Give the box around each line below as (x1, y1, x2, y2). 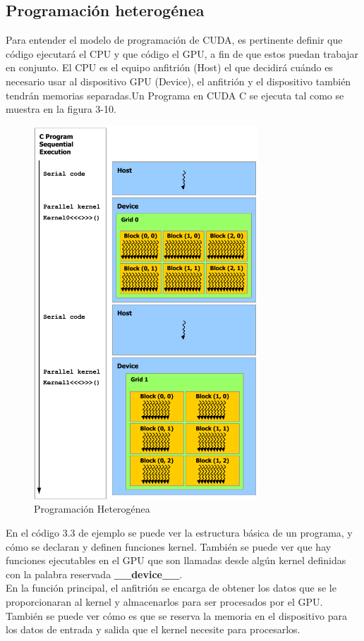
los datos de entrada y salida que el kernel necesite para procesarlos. (6, 622, 301, 637)
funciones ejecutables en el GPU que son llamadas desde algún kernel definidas (6, 553, 346, 568)
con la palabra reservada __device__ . (6, 566, 183, 581)
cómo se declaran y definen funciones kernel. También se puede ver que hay (6, 539, 332, 554)
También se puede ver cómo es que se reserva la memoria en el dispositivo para (6, 608, 347, 623)
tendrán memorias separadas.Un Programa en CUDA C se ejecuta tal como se (6, 87, 344, 102)
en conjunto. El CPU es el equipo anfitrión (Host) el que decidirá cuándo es (6, 60, 333, 75)
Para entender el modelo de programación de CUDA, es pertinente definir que (6, 32, 343, 47)
